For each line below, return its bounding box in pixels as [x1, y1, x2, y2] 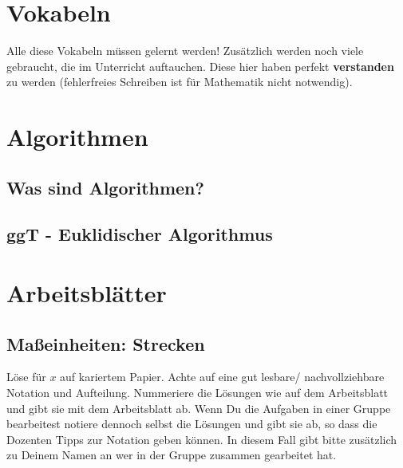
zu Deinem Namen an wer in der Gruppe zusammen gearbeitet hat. [6, 446, 337, 463]
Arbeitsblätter [6, 277, 167, 309]
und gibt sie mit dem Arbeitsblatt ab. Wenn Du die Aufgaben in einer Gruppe [6, 399, 391, 416]
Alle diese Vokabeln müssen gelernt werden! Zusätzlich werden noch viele [6, 42, 364, 59]
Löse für [6, 368, 46, 385]
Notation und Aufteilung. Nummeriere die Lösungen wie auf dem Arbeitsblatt [6, 384, 389, 401]
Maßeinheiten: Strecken [6, 331, 205, 356]
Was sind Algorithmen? [6, 175, 204, 199]
